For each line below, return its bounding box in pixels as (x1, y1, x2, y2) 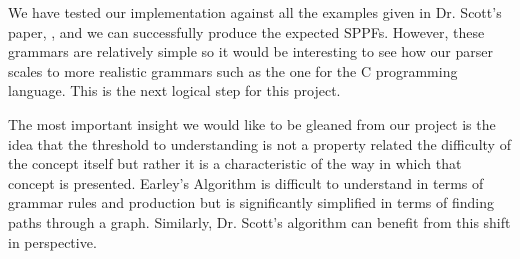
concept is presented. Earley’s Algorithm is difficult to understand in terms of (8, 172, 484, 193)
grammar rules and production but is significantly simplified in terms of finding (8, 192, 494, 213)
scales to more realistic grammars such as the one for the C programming (8, 60, 458, 81)
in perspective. (8, 231, 97, 252)
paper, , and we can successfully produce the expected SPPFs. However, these (8, 21, 485, 42)
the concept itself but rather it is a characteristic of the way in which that (8, 153, 462, 174)
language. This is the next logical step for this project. (8, 80, 341, 101)
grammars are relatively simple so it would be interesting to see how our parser (8, 41, 493, 62)
